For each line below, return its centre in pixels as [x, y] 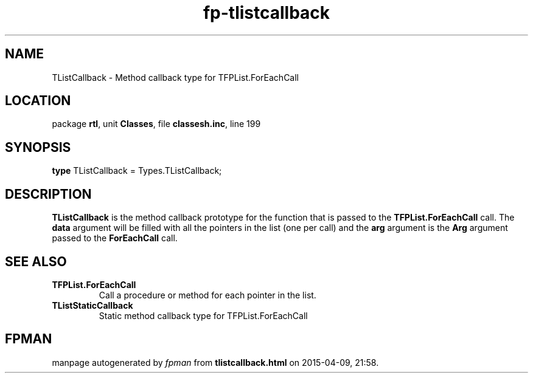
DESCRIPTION [48, 194]
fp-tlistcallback [266, 13]
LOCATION [38, 101]
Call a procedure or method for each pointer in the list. [207, 295]
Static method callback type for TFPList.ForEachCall [203, 315]
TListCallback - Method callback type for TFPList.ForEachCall [176, 77]
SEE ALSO [36, 261]
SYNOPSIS [38, 147]
